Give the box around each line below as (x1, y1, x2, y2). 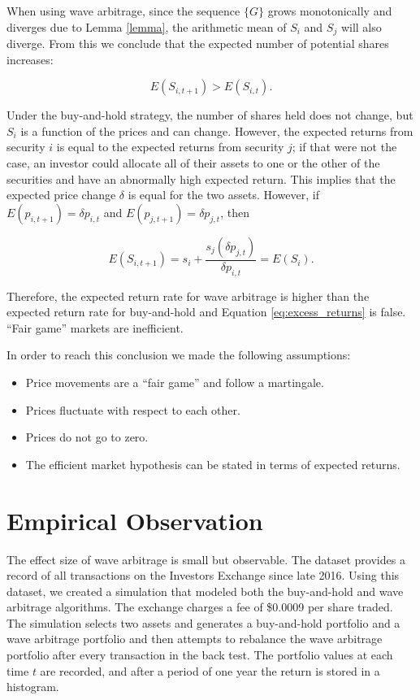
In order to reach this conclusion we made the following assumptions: (6, 346, 351, 363)
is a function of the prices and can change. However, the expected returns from (20, 122, 414, 139)
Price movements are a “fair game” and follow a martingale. (25, 374, 324, 390)
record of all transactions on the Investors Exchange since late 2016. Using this (6, 567, 400, 584)
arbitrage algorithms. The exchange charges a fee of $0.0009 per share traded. (6, 598, 393, 615)
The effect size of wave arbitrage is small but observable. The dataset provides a (6, 550, 405, 567)
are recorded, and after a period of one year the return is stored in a (40, 662, 380, 679)
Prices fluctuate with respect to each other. (25, 401, 240, 418)
